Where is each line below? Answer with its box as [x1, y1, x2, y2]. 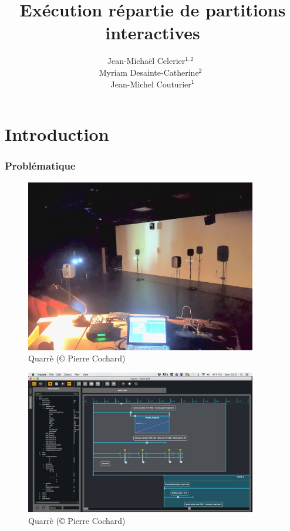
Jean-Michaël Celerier [107, 55, 186, 67]
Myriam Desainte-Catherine [99, 66, 199, 78]
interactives [105, 21, 200, 45]
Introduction [5, 122, 109, 146]
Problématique [5, 158, 76, 173]
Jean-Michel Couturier [110, 77, 191, 90]
